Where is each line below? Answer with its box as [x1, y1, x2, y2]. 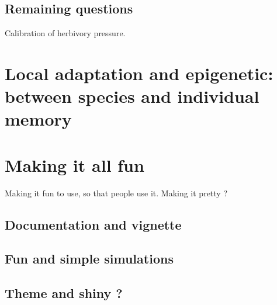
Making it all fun [5, 152, 144, 176]
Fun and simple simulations [5, 249, 174, 268]
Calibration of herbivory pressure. [5, 27, 126, 39]
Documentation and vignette [5, 215, 182, 233]
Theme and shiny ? [5, 284, 123, 302]
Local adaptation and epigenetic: [5, 61, 273, 85]
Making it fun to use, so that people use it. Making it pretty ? [5, 186, 228, 199]
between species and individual [5, 84, 259, 108]
